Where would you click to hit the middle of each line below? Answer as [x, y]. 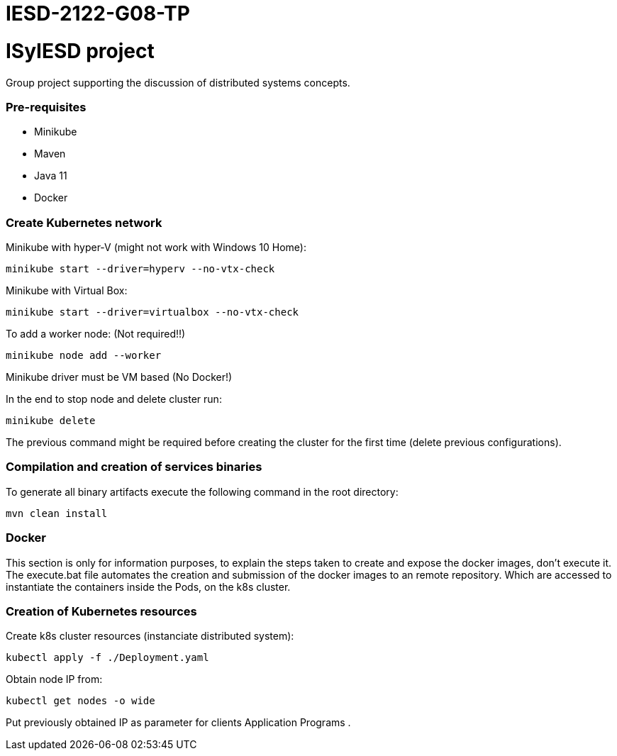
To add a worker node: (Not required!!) [96, 334]
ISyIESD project [80, 51]
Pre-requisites [46, 107]
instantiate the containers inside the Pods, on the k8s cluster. [148, 587]
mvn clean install [57, 513]
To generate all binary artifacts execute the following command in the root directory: [202, 491]
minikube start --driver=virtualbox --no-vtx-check [152, 312]
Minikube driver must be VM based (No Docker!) [119, 377]
